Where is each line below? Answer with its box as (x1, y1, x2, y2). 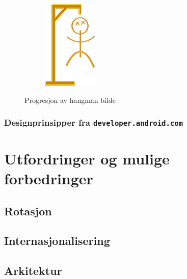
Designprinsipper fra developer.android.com (4, 116, 183, 129)
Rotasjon (4, 203, 52, 218)
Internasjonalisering (4, 233, 110, 248)
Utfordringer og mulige (4, 148, 170, 169)
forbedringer (4, 168, 93, 188)
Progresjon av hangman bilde (24, 94, 116, 105)
